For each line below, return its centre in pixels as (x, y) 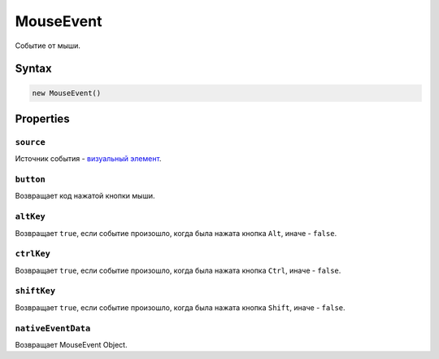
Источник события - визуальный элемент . (88, 159)
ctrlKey (33, 254)
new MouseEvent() (67, 93)
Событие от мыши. (48, 46)
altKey (30, 217)
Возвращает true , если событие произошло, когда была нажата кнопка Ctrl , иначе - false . (178, 270)
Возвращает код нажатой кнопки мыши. (85, 196)
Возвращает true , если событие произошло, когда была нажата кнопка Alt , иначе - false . (176, 233)
